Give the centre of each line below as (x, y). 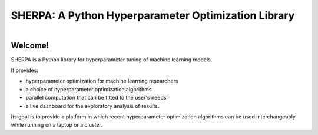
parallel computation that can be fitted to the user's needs (96, 98)
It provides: (24, 70)
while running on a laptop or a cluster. (57, 125)
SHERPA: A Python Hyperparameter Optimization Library (153, 15)
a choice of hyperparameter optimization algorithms (89, 89)
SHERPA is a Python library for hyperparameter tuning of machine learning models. (112, 60)
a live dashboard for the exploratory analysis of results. (92, 106)
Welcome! (30, 45)
